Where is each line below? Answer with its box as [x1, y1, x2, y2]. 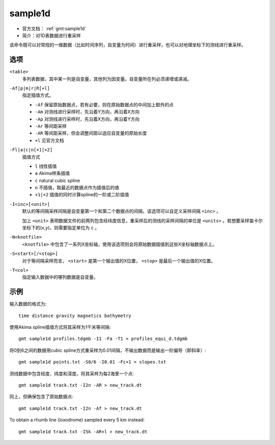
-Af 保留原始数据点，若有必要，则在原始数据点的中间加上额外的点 [35, 101, 174, 108]
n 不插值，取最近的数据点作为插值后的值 [35, 185, 120, 191]
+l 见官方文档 [35, 137, 64, 143]
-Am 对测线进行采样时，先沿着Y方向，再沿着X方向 [35, 109, 140, 115]
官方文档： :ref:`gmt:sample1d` [22, 25, 87, 32]
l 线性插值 [35, 163, 57, 169]
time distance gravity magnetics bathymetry [18, 312, 132, 319]
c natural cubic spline [35, 177, 80, 184]
